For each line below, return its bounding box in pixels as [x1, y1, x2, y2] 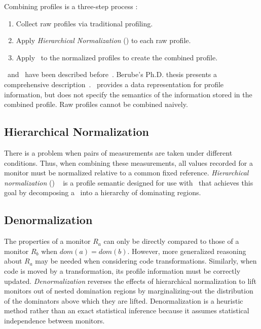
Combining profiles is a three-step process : [4, 1, 138, 11]
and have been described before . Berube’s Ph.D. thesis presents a [7, 69, 217, 80]
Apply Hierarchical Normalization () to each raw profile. [16, 35, 191, 46]
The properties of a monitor [4, 236, 91, 246]
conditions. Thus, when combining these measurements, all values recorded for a [4, 157, 253, 168]
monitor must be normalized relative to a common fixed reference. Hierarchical [4, 167, 249, 178]
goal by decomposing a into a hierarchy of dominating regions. [4, 187, 201, 198]
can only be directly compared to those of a [103, 236, 239, 246]
